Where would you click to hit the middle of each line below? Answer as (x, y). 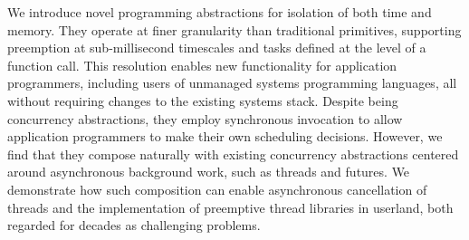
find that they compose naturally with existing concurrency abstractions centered (233, 154)
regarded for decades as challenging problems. (134, 225)
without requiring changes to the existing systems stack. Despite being (203, 100)
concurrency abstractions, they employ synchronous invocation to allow (205, 118)
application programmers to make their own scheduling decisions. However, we (225, 136)
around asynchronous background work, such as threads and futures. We (209, 172)
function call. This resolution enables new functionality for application (202, 65)
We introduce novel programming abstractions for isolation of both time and (220, 12)
